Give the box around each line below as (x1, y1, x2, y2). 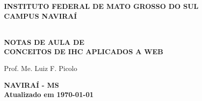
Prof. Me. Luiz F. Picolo (4, 63, 78, 73)
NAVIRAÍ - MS (4, 79, 59, 90)
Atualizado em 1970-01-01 (4, 89, 94, 100)
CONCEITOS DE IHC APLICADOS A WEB (4, 46, 163, 57)
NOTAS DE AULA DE (4, 36, 85, 47)
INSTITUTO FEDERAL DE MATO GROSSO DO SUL (4, 1, 199, 11)
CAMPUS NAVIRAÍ (4, 10, 77, 21)
